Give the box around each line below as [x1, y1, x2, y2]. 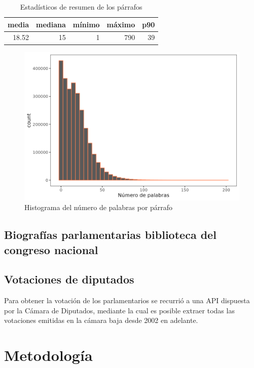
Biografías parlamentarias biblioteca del [4, 227, 216, 242]
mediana [36, 19, 66, 29]
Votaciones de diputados [4, 271, 134, 287]
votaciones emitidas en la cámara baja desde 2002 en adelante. [4, 315, 198, 325]
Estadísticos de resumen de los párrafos [20, 2, 142, 12]
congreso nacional [4, 241, 98, 257]
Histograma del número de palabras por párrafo [24, 202, 173, 213]
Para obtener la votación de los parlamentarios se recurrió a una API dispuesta [4, 295, 250, 306]
